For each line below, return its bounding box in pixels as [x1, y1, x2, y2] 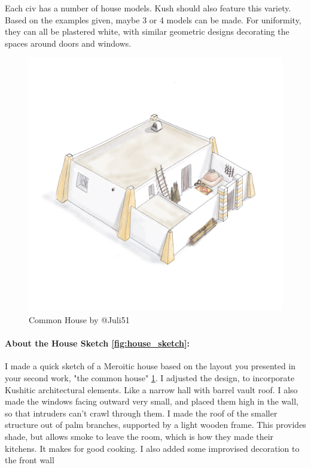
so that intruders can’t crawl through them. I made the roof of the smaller [5, 406, 278, 419]
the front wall [5, 454, 54, 466]
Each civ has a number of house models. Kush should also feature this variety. [5, 2, 291, 14]
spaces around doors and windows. [5, 37, 132, 49]
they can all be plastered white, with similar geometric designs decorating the [5, 25, 289, 38]
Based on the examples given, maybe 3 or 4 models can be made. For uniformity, [5, 13, 301, 26]
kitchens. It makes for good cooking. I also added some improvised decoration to [5, 442, 300, 454]
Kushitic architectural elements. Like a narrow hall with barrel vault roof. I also [5, 383, 298, 396]
